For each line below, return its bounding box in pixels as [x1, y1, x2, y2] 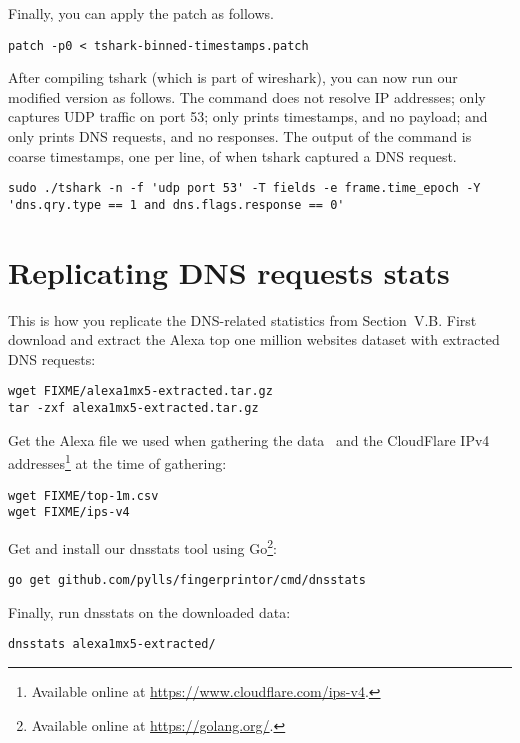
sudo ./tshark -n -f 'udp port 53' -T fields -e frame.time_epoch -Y [8, 181, 481, 196]
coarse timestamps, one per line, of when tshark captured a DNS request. [8, 145, 457, 166]
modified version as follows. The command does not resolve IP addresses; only [8, 86, 486, 107]
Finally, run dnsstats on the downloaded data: [8, 601, 291, 622]
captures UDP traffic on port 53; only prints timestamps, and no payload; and [8, 106, 488, 127]
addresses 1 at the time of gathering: [8, 450, 227, 473]
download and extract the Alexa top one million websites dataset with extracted [8, 329, 500, 350]
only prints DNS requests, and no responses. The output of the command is [8, 126, 472, 147]
